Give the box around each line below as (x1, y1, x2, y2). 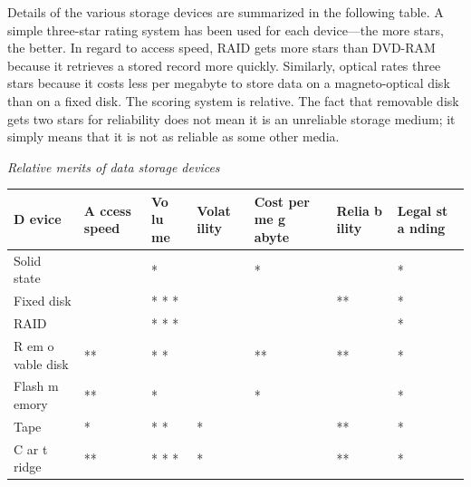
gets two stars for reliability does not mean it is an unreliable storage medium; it (7, 109, 456, 128)
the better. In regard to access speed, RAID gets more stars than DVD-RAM (7, 38, 436, 57)
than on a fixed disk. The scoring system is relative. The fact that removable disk (7, 91, 459, 110)
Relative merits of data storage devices (7, 157, 220, 176)
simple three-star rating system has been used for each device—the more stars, (7, 20, 444, 39)
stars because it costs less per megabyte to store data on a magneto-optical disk (7, 73, 450, 93)
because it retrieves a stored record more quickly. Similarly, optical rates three (7, 55, 441, 74)
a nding (397, 219, 446, 238)
